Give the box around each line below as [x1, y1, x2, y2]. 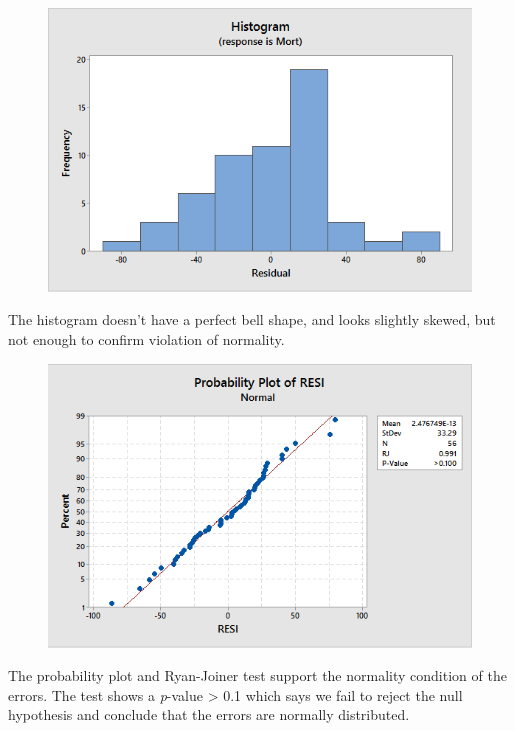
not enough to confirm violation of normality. [8, 329, 285, 350]
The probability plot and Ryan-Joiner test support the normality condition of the [8, 665, 507, 686]
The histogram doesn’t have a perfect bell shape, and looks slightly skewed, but [8, 309, 496, 330]
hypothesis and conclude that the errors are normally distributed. [8, 704, 410, 725]
